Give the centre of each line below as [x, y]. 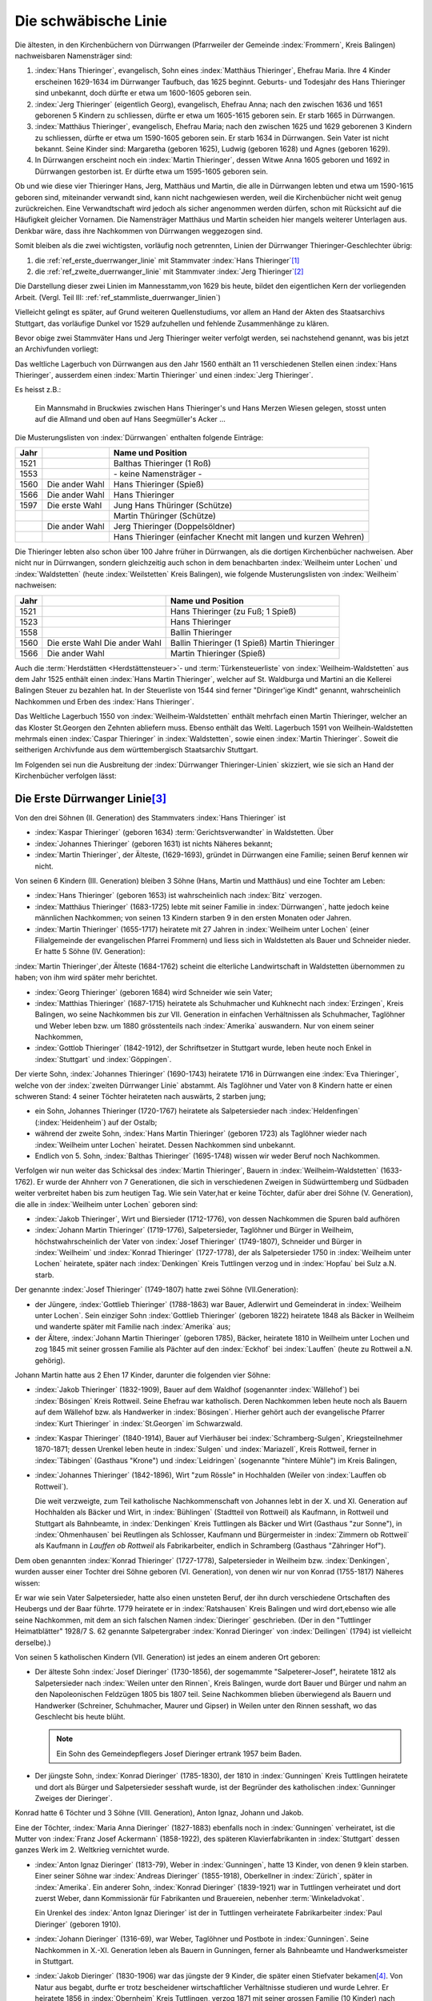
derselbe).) [33, 1642]
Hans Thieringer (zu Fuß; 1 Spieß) [234, 611]
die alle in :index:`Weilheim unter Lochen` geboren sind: [106, 1204]
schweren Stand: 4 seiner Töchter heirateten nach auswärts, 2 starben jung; [140, 1097]
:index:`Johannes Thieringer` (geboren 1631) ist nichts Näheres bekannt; [154, 844]
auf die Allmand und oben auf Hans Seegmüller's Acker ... [130, 419]
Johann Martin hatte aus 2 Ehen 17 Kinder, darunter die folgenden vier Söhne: [143, 1375]
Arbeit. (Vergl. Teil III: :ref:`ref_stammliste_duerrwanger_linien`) [118, 297]
